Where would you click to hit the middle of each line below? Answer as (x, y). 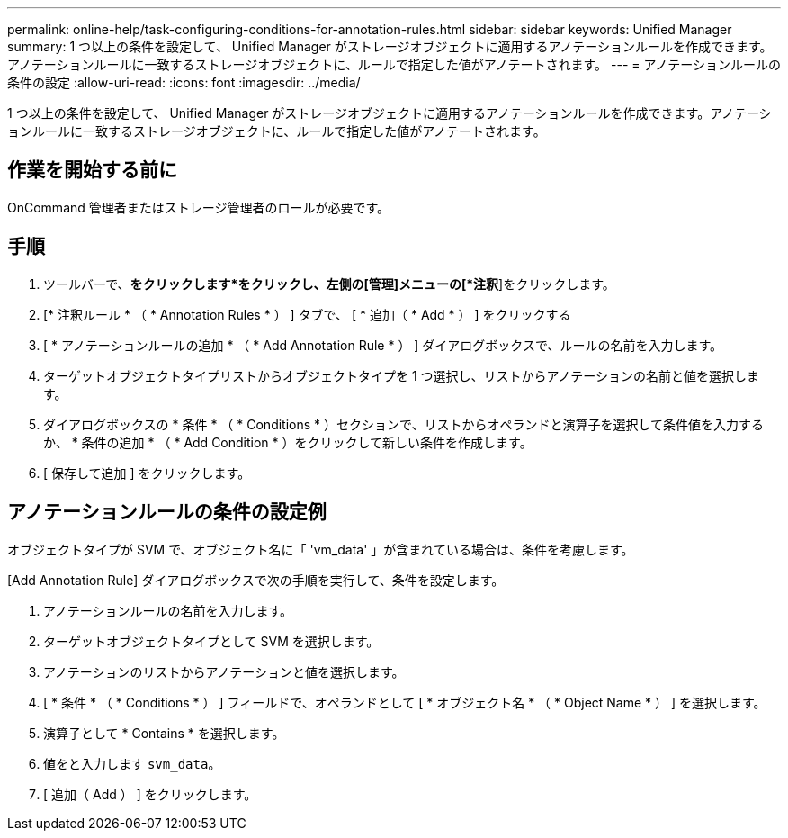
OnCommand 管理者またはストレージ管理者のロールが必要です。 (199, 207)
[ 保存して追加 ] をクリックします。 (147, 473)
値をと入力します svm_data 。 (132, 763)
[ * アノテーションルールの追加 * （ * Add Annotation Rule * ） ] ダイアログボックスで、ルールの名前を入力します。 (383, 345)
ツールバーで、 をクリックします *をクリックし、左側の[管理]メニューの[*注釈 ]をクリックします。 (329, 284)
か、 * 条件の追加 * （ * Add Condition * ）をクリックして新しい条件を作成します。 (288, 442)
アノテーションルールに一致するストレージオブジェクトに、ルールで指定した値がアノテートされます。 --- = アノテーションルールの (394, 64)
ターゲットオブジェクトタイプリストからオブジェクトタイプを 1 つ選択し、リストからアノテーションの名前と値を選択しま (402, 375)
